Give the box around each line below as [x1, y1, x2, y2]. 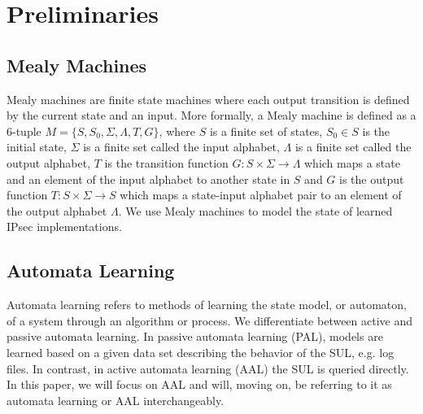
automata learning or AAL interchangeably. [7, 391, 225, 408]
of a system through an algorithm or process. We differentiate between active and [7, 312, 413, 329]
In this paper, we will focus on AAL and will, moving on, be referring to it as [7, 376, 392, 393]
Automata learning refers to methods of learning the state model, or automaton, [7, 296, 407, 313]
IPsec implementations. [7, 218, 122, 235]
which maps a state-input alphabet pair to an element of [120, 186, 402, 203]
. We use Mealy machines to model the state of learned [118, 202, 393, 219]
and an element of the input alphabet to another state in [7, 170, 290, 187]
